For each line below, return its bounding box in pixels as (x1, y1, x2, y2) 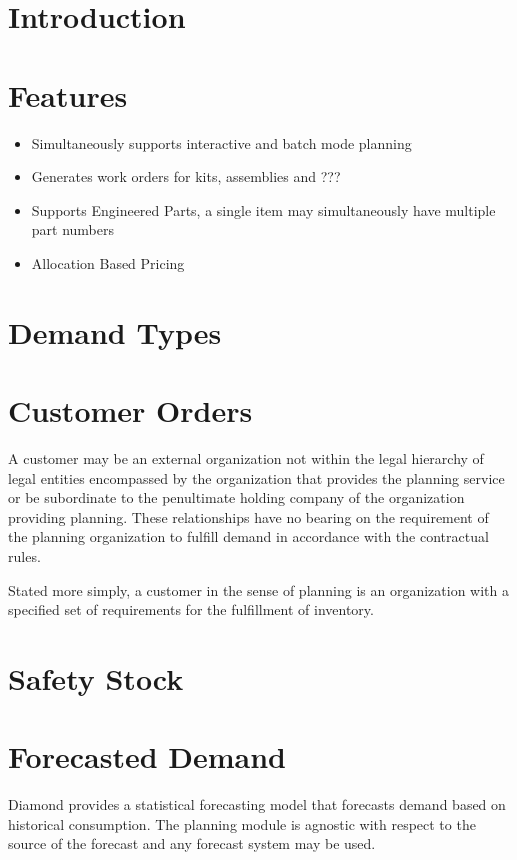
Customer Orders (8, 390, 253, 431)
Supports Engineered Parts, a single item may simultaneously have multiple (31, 199, 496, 220)
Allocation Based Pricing (31, 252, 185, 273)
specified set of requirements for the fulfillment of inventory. (8, 599, 374, 620)
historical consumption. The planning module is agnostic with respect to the (8, 813, 476, 834)
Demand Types (8, 311, 222, 352)
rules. (8, 545, 41, 566)
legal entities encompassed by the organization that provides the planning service (8, 467, 505, 488)
